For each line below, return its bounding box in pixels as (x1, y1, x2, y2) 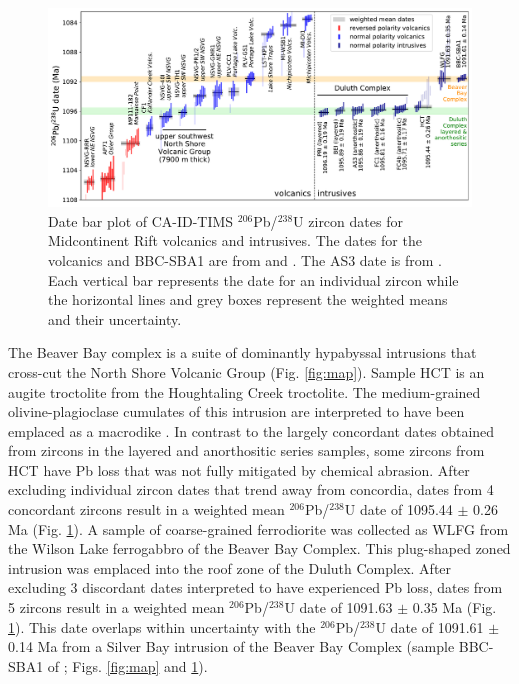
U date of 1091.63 (284, 597, 393, 618)
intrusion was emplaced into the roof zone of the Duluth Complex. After (8, 557, 452, 578)
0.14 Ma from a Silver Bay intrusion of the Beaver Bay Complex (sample (8, 636, 455, 657)
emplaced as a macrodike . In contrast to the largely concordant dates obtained (8, 420, 495, 441)
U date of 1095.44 (344, 499, 453, 520)
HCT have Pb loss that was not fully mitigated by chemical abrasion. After (8, 459, 470, 480)
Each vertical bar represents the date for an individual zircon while (48, 269, 459, 290)
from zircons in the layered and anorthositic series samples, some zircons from (8, 440, 485, 461)
